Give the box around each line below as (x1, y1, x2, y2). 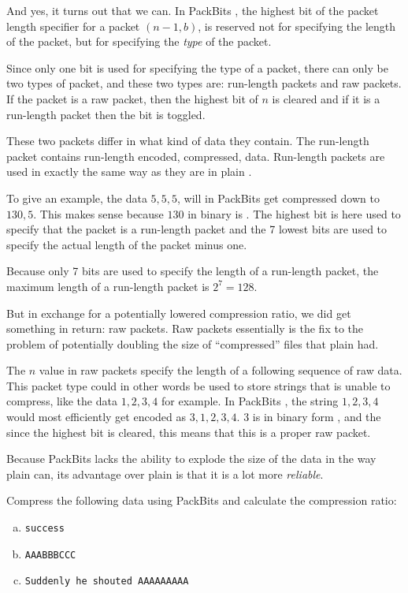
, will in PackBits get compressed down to (177, 189, 380, 206)
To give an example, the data (6, 189, 147, 206)
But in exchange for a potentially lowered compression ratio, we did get (6, 304, 351, 321)
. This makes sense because (33, 205, 164, 222)
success (24, 523, 65, 535)
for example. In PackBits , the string (161, 393, 339, 409)
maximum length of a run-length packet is (6, 278, 210, 294)
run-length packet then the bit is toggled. (6, 106, 206, 122)
